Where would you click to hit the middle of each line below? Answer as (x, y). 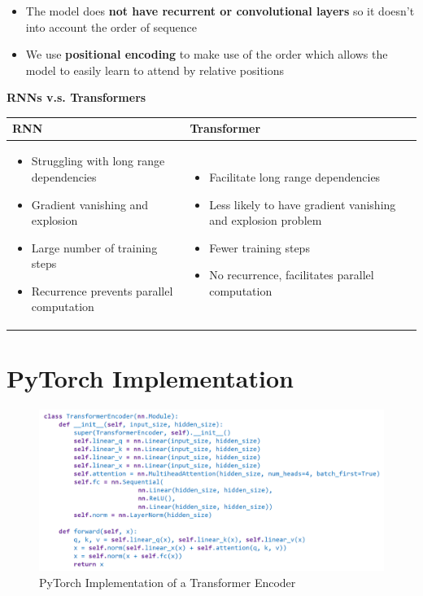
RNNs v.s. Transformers (76, 97)
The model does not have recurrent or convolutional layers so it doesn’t (220, 11)
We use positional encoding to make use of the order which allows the (207, 54)
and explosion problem (266, 220)
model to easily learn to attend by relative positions (155, 70)
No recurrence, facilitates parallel (292, 275)
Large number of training (94, 247)
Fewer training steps (259, 247)
